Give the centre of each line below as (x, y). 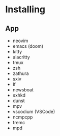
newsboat (23, 90)
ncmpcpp (23, 117)
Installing (25, 9)
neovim (20, 41)
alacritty (21, 57)
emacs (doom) (28, 46)
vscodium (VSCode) (34, 112)
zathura (21, 73)
